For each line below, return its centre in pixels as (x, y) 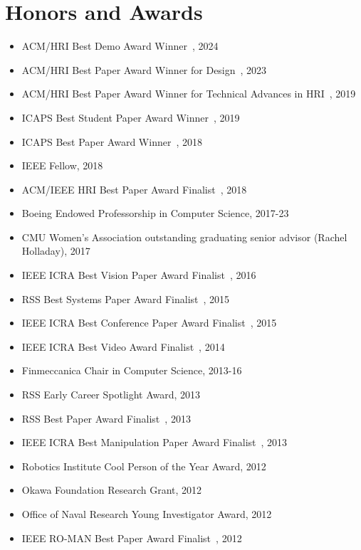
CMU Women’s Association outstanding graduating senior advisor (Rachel (184, 237)
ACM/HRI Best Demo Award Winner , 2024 (120, 46)
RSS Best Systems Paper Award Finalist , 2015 (126, 298)
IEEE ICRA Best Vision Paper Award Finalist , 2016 (139, 275)
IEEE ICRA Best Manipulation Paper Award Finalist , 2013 (155, 442)
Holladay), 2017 (56, 251)
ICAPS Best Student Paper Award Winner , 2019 (131, 117)
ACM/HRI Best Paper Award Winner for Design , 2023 (144, 69)
